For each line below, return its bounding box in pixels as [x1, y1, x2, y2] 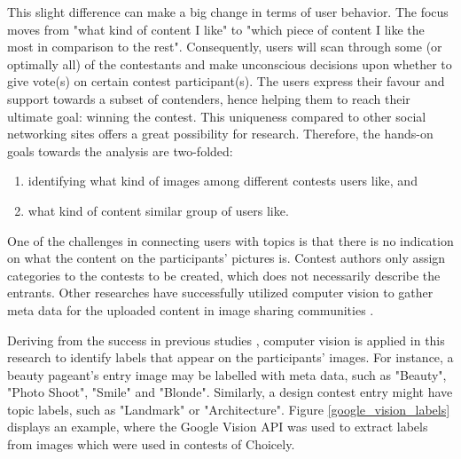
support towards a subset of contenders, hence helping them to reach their [7, 89, 410, 107]
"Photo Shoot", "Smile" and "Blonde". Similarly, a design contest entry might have [7, 383, 453, 401]
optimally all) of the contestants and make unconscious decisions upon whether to [7, 54, 452, 73]
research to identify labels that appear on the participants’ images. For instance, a [7, 348, 454, 367]
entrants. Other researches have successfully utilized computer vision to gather [7, 283, 434, 302]
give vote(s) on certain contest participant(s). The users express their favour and [7, 72, 445, 91]
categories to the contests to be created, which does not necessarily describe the [7, 265, 441, 284]
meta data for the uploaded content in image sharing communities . [7, 300, 374, 319]
